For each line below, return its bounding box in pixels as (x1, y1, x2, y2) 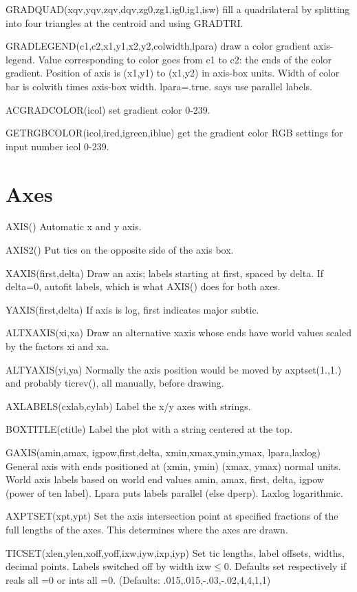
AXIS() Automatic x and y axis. (6, 219, 142, 234)
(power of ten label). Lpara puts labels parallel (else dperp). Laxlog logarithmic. (6, 485, 343, 500)
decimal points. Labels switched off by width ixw (6, 559, 212, 573)
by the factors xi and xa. (6, 339, 109, 354)
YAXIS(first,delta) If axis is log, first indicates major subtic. (6, 302, 259, 316)
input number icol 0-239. (6, 139, 109, 153)
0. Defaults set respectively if (224, 559, 347, 573)
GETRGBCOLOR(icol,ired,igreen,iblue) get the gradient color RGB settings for (6, 125, 343, 140)
